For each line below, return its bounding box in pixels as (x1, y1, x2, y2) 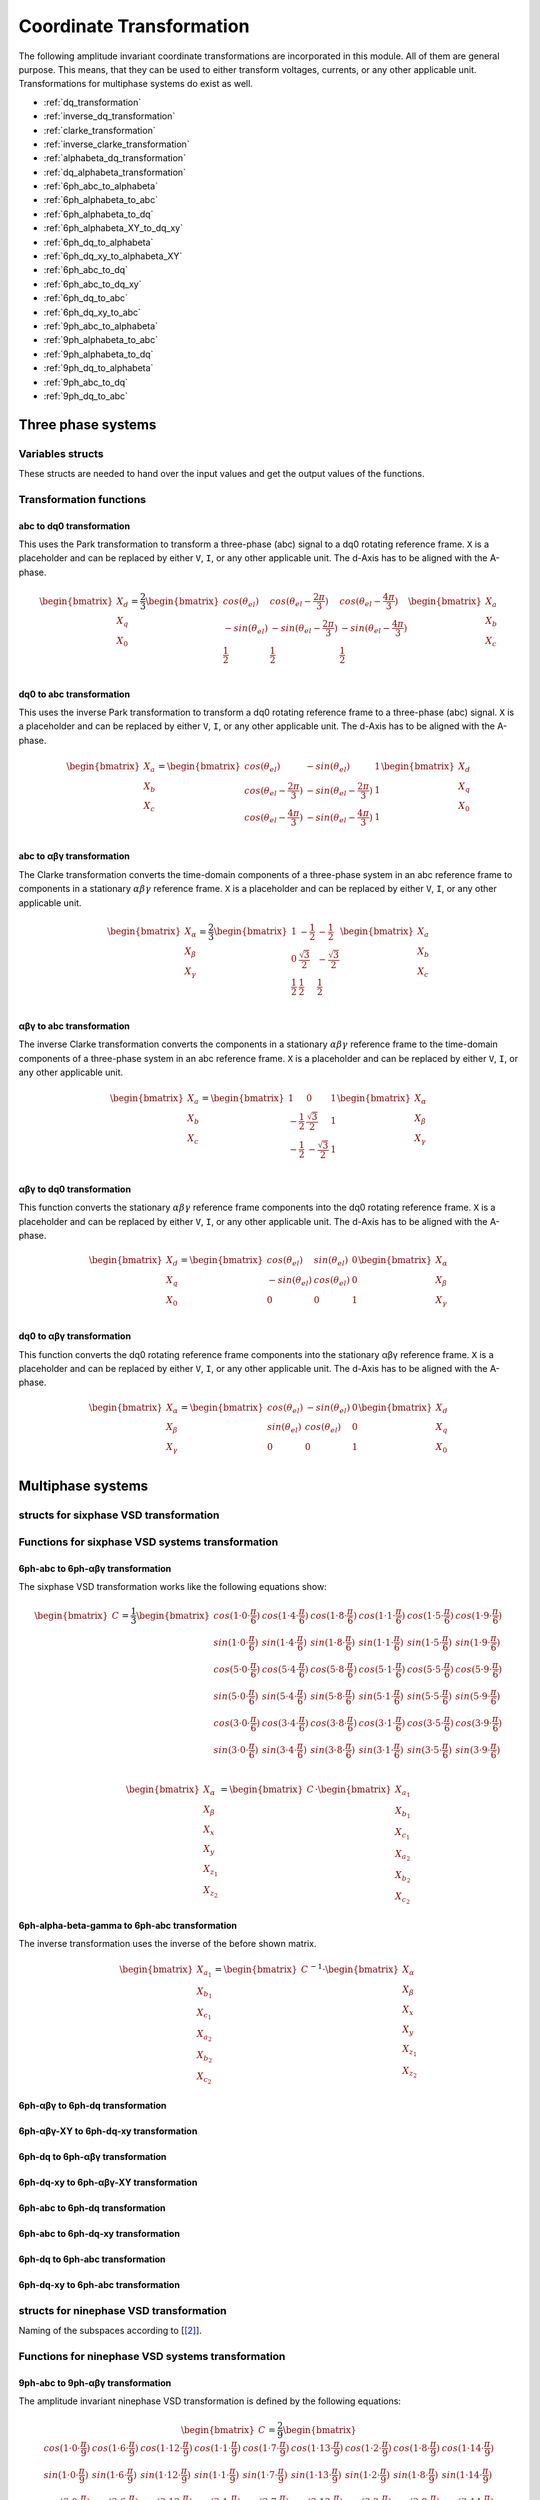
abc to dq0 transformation (18, 520, 130, 532)
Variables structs (18, 446, 104, 460)
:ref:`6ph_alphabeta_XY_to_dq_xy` (43, 222, 184, 234)
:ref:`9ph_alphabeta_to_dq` (43, 348, 154, 360)
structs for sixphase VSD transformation (18, 1508, 220, 1522)
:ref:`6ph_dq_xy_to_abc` (43, 306, 142, 318)
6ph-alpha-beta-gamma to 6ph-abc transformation (18, 1919, 238, 1931)
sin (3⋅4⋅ (261, 1744, 298, 1755)
